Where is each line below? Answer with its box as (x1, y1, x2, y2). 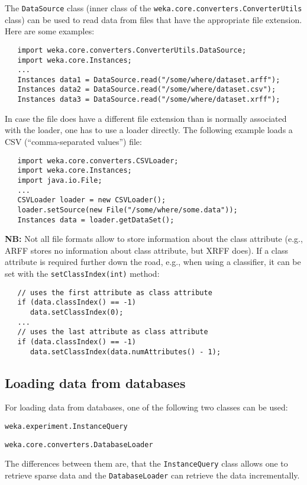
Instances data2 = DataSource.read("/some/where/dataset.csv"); (17, 85, 276, 94)
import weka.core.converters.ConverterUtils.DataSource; (17, 46, 247, 54)
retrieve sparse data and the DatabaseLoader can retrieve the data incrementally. (5, 468, 300, 481)
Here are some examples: (5, 25, 95, 37)
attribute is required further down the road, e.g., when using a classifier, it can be (5, 256, 301, 268)
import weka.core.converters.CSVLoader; (17, 156, 179, 165)
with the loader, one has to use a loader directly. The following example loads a (5, 124, 293, 136)
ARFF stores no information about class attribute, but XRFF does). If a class (5, 244, 288, 256)
